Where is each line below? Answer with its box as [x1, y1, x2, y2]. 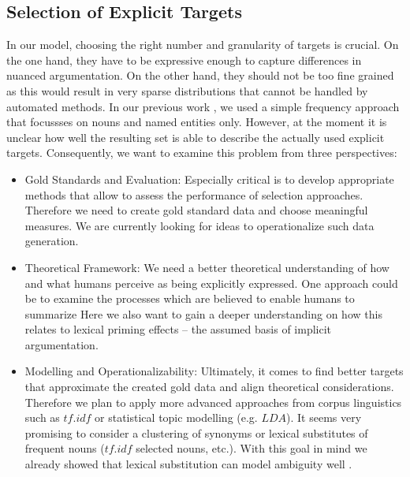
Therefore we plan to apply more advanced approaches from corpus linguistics [24, 393, 402, 410]
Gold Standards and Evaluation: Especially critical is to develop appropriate [24, 170, 394, 187]
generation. [24, 233, 79, 249]
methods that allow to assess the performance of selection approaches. [24, 186, 363, 203]
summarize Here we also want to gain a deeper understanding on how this [24, 305, 382, 322]
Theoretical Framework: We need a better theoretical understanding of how [24, 259, 389, 275]
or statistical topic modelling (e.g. [95, 409, 258, 426]
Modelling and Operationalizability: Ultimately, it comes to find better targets [24, 363, 404, 379]
